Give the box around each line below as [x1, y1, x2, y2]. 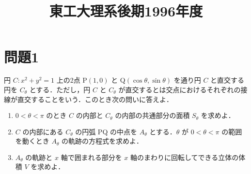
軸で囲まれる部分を [61, 152, 122, 162]
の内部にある [22, 126, 63, 136]
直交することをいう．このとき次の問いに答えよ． [17, 94, 173, 104]
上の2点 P [56, 75, 87, 85]
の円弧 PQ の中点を [75, 126, 137, 136]
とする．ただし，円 [29, 84, 91, 94]
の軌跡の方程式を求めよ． [62, 136, 143, 146]
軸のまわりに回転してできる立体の [130, 152, 239, 162]
